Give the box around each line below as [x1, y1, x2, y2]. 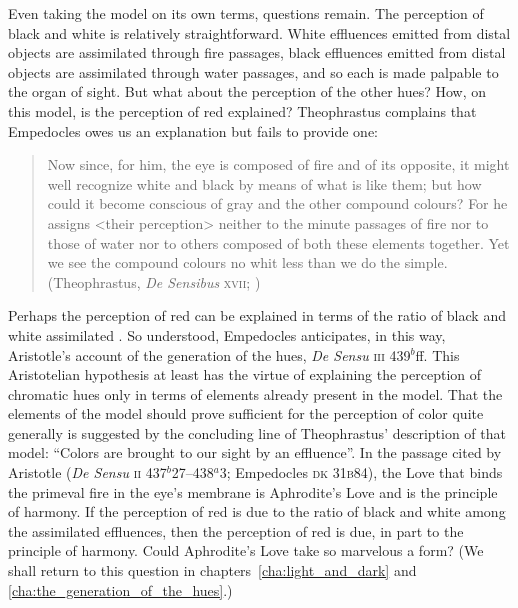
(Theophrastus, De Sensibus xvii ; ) [47, 271, 261, 292]
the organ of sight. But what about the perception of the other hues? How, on [8, 81, 487, 102]
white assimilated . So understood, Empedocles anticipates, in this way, [8, 324, 446, 345]
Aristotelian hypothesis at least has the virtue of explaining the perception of [8, 364, 482, 385]
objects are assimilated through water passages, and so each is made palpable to [8, 61, 499, 82]
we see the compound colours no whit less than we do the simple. [47, 252, 448, 273]
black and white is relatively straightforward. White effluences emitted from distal [8, 22, 511, 43]
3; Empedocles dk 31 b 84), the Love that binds [219, 462, 503, 483]
